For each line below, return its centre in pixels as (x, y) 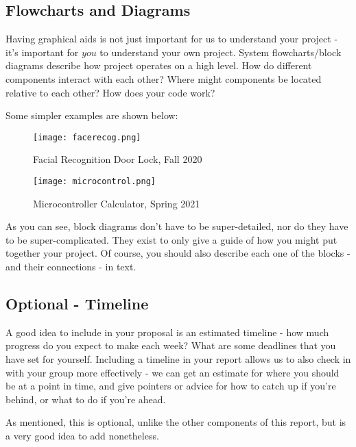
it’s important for (42, 52)
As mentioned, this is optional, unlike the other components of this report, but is (176, 422)
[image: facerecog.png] (87, 137)
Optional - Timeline (77, 304)
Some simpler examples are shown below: (92, 115)
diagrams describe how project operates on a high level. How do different (159, 65)
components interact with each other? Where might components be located (164, 78)
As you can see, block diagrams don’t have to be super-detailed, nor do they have (177, 226)
